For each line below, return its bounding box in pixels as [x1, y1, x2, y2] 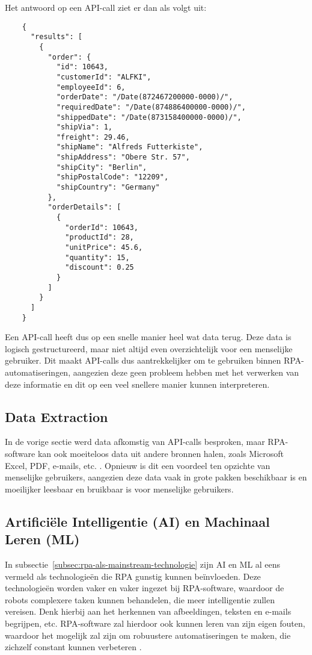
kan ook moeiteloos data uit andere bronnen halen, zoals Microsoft [37, 447, 284, 460]
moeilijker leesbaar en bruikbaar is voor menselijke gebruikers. [5, 482, 234, 495]
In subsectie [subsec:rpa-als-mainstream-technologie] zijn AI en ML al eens [5, 558, 281, 571]
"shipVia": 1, [56, 123, 112, 132]
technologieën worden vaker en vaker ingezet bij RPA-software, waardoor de [5, 582, 284, 594]
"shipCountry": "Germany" [56, 183, 160, 192]
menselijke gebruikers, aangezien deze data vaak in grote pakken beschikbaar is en [5, 471, 307, 483]
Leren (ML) [5, 530, 80, 548]
